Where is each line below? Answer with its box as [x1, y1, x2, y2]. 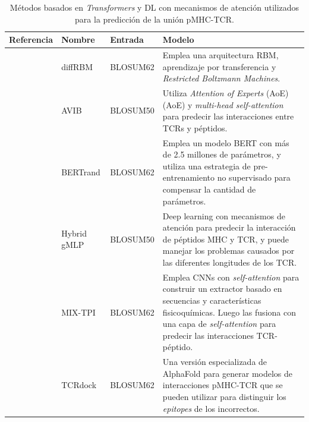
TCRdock [61, 379, 97, 391]
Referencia [9, 33, 53, 46]
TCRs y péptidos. [162, 121, 228, 134]
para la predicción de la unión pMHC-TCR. [75, 12, 234, 25]
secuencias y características [162, 294, 261, 306]
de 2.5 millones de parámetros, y [162, 148, 281, 160]
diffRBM [61, 60, 93, 73]
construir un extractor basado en [162, 282, 282, 295]
